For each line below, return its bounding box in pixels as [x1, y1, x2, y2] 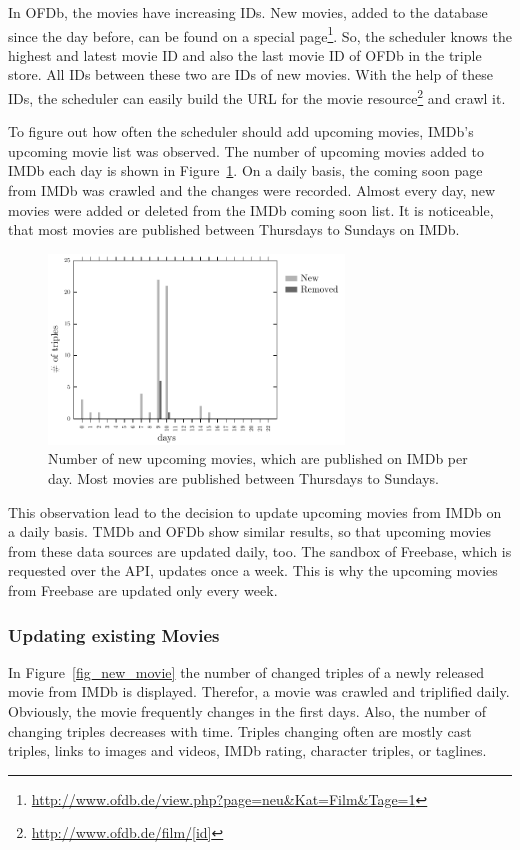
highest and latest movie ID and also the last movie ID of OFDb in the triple [8, 44, 482, 65]
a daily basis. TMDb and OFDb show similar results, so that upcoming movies [8, 521, 492, 542]
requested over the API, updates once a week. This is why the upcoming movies [8, 560, 498, 581]
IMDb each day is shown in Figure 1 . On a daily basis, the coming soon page [8, 160, 483, 181]
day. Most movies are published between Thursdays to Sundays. [48, 468, 439, 489]
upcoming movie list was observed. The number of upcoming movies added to [8, 140, 484, 161]
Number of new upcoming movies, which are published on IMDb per [48, 448, 468, 469]
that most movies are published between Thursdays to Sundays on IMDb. [8, 219, 460, 240]
